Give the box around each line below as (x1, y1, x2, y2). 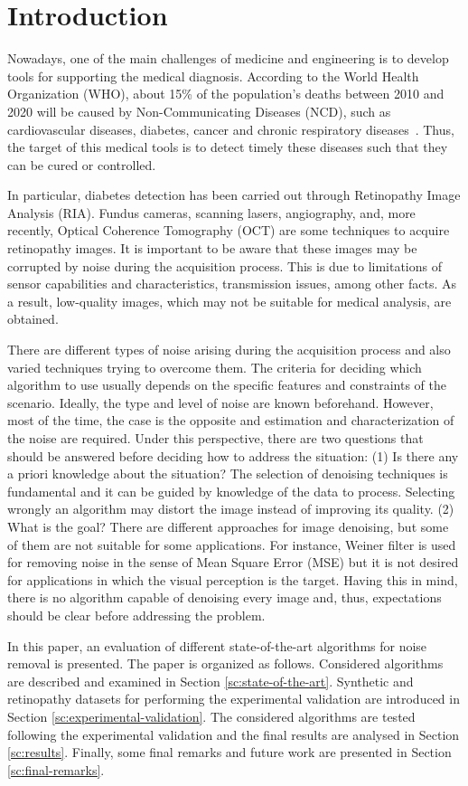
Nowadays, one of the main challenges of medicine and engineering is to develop (7, 49, 449, 68)
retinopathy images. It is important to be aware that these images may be (7, 239, 417, 258)
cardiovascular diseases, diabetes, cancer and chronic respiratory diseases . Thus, (7, 119, 454, 138)
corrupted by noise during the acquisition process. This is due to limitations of (7, 256, 442, 275)
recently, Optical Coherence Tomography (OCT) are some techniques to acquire (7, 221, 450, 240)
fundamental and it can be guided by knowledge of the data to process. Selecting (7, 481, 455, 500)
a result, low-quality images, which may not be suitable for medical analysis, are (7, 291, 452, 310)
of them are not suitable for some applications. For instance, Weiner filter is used (7, 535, 456, 554)
